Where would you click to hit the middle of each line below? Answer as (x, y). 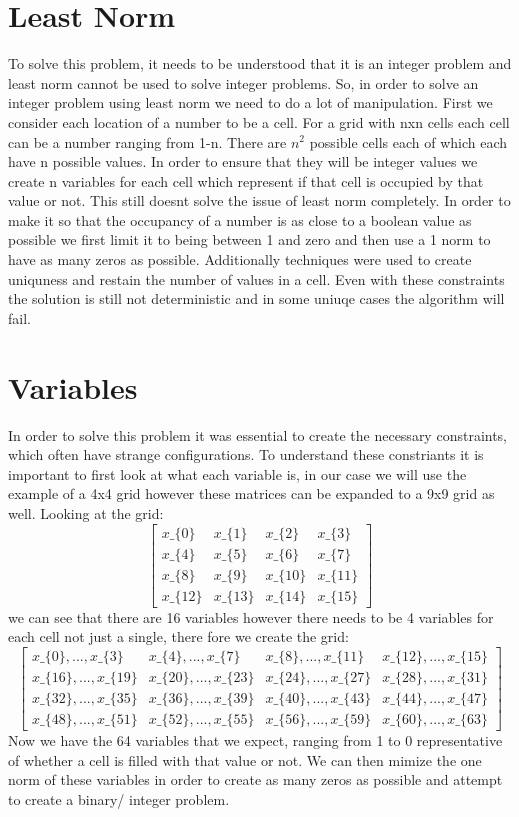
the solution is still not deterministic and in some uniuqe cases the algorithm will (256, 298)
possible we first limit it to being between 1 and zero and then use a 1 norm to (249, 239)
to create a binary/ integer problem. (119, 798)
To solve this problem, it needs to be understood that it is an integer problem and (260, 63)
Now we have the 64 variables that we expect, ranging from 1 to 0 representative (255, 739)
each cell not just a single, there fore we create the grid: (178, 636)
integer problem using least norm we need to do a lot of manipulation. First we (250, 102)
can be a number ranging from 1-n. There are (147, 141)
